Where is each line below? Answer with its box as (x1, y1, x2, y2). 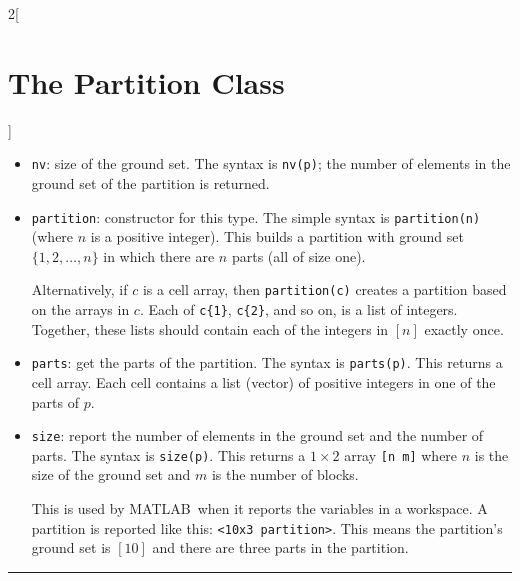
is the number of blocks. (211, 464, 359, 485)
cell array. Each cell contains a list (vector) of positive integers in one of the (31, 371, 496, 392)
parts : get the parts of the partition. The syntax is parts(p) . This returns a (31, 352, 503, 373)
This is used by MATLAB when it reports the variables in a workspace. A (31, 498, 488, 519)
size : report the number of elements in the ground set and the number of (31, 425, 484, 446)
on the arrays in (31, 299, 130, 320)
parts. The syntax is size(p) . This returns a (31, 444, 306, 465)
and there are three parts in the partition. (152, 537, 409, 558)
